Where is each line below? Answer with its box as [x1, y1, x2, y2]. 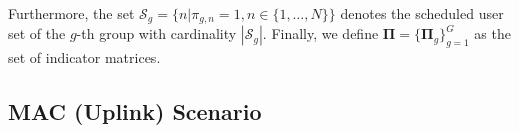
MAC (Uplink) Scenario [8, 96, 262, 127]
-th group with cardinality [76, 23, 237, 44]
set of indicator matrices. [8, 47, 161, 68]
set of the [8, 23, 66, 44]
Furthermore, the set [8, 3, 135, 23]
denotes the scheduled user [340, 3, 504, 23]
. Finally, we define [262, 23, 379, 44]
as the [474, 23, 511, 44]
